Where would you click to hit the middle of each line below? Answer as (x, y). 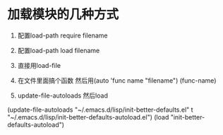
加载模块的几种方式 (63, 14)
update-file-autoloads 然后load (62, 95)
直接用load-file (39, 65)
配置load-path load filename (59, 50)
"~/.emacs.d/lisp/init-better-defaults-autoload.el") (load (88, 117)
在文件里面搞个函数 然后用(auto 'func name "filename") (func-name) (117, 80)
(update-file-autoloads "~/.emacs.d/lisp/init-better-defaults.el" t (100, 110)
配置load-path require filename (62, 35)
